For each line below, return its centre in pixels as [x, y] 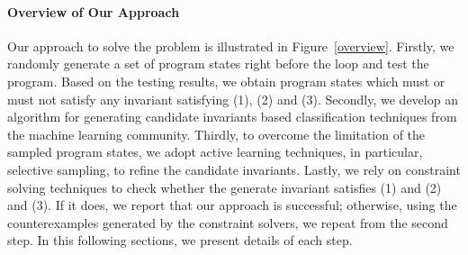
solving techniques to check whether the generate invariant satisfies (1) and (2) [225, 187]
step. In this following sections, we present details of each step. [180, 240]
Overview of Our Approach [94, 11]
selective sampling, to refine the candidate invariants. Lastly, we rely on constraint [234, 169]
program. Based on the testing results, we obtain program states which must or [226, 81]
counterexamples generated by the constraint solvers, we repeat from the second [228, 222]
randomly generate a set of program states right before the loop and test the [218, 64]
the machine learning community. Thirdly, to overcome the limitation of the [216, 134]
